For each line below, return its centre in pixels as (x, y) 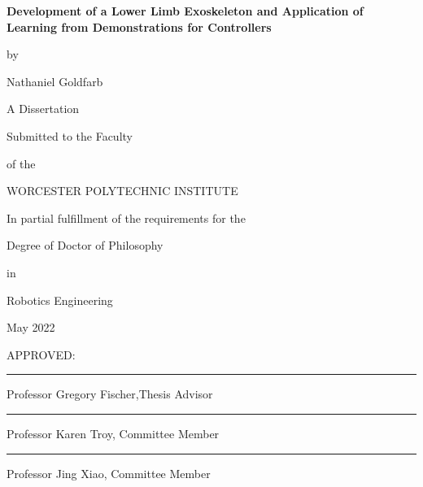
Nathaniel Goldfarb (55, 81)
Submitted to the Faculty (70, 135)
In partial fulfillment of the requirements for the (126, 217)
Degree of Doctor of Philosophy (85, 245)
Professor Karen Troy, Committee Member (113, 433)
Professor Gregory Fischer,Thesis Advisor (110, 394)
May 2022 (31, 327)
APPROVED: (41, 354)
